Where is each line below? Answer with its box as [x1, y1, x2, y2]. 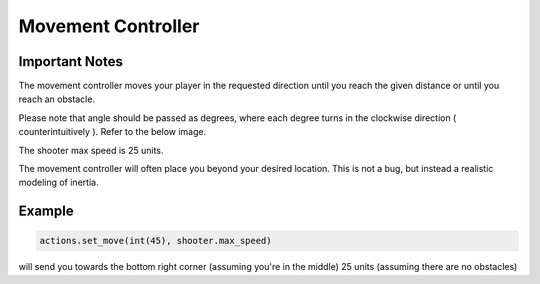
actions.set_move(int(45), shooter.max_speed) [39, 235, 272, 247]
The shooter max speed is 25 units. [18, 144, 164, 156]
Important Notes [18, 53, 124, 70]
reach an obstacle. [18, 93, 95, 105]
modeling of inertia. [18, 176, 99, 189]
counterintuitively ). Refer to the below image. [18, 126, 207, 138]
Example [18, 203, 74, 220]
